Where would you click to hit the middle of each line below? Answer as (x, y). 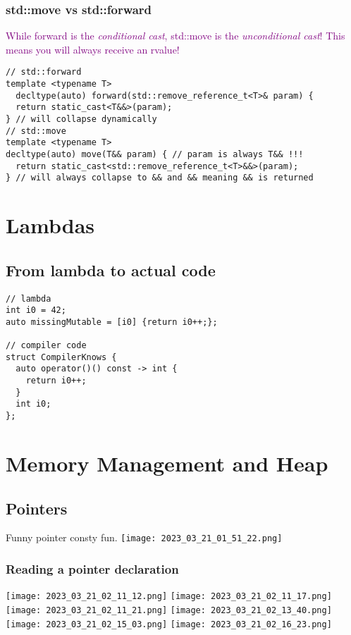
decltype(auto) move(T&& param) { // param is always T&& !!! (155, 154)
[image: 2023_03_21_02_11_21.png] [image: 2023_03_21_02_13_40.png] (169, 610)
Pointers (37, 508)
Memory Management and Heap (167, 463)
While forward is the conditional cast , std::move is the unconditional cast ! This (175, 36)
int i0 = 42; (36, 310)
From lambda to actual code (111, 270)
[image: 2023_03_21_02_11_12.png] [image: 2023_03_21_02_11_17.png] (169, 597)
